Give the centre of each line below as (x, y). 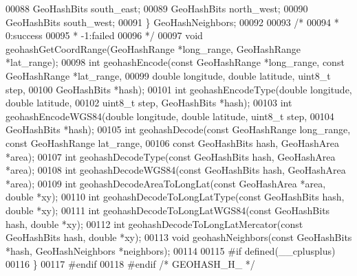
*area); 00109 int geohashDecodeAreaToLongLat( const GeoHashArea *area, (166, 183)
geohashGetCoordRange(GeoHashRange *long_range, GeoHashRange (153, 48)
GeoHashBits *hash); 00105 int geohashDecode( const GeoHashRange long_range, (178, 129)
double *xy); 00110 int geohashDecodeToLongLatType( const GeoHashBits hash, (175, 197)
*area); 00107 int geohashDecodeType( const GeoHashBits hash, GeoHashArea (171, 156)
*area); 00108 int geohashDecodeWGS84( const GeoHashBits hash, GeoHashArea (176, 170)
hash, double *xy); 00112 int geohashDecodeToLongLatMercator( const (154, 223)
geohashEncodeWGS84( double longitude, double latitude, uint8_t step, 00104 (170, 116)
